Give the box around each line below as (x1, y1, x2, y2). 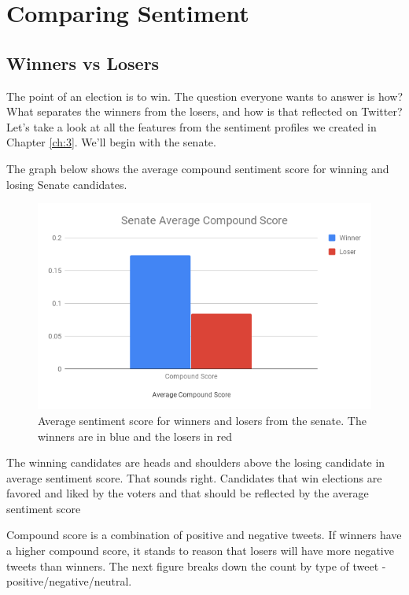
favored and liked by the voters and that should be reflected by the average (6, 485, 369, 501)
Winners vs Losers (6, 50, 160, 75)
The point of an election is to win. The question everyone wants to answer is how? (6, 87, 403, 104)
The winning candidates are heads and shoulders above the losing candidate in (6, 454, 385, 471)
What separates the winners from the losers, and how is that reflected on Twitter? (6, 103, 403, 120)
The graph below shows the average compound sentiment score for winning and (6, 160, 389, 176)
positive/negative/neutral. (6, 573, 132, 589)
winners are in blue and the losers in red (38, 427, 232, 444)
